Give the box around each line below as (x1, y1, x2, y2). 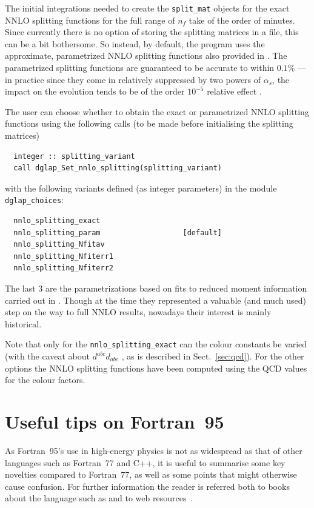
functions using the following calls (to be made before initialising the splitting (5, 117, 293, 130)
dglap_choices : (5, 193, 64, 206)
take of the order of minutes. (189, 13, 295, 26)
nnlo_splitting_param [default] (13, 228, 222, 237)
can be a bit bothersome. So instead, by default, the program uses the (5, 37, 265, 50)
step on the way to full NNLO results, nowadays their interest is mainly (5, 306, 272, 318)
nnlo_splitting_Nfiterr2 (13, 264, 113, 273)
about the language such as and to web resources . (5, 492, 193, 504)
